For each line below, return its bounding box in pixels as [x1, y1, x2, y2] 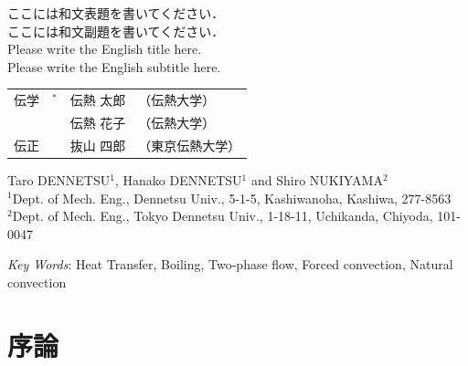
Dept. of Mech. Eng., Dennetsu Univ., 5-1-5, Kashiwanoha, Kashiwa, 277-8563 [12, 188, 452, 207]
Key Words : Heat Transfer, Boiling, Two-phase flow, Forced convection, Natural [7, 255, 453, 274]
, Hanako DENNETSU [114, 170, 242, 189]
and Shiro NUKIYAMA [250, 170, 383, 189]
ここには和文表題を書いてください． [7, 4, 225, 22]
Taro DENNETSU [7, 170, 111, 189]
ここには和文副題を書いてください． [7, 21, 225, 40]
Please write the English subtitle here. [7, 57, 221, 76]
